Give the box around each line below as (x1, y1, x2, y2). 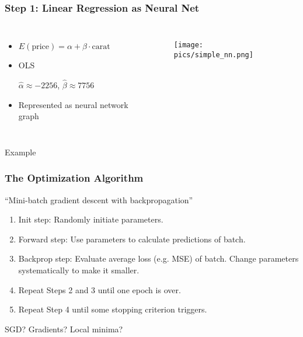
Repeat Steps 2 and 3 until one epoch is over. (18, 283, 181, 296)
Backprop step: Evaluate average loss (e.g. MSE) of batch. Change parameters (18, 252, 299, 265)
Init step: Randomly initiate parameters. (18, 213, 163, 225)
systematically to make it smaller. (18, 264, 140, 276)
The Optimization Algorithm (5, 171, 144, 185)
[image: (173, 41, 203, 50)
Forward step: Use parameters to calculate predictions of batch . (18, 232, 246, 245)
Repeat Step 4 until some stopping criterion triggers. (18, 303, 207, 315)
